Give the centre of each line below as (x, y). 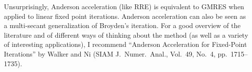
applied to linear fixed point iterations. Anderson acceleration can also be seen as (125, 16)
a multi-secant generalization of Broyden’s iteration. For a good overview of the (122, 25)
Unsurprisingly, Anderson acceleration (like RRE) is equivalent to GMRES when (124, 6)
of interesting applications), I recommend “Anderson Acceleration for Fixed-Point (126, 44)
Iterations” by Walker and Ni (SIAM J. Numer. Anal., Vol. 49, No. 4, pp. (116, 53)
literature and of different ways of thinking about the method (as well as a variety (126, 35)
